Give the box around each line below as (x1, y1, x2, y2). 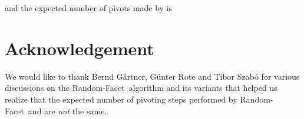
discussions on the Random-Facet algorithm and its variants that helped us (5, 81, 277, 94)
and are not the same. (28, 104, 107, 117)
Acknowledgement (5, 36, 154, 60)
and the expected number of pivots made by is (5, 2, 173, 13)
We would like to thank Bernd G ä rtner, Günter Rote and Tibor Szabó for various (5, 70, 300, 82)
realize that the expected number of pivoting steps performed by (5, 93, 237, 105)
